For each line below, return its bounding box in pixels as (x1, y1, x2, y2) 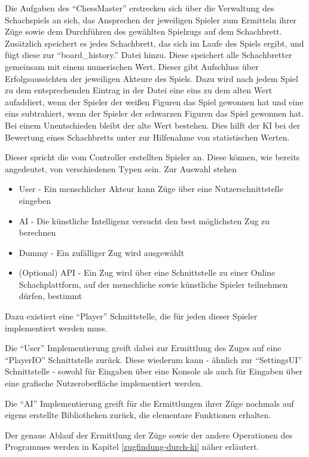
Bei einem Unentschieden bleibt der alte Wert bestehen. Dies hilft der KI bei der (5, 118, 301, 131)
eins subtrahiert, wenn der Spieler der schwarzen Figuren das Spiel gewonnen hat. (5, 107, 304, 120)
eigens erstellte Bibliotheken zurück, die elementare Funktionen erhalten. (5, 409, 271, 421)
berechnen (19, 226, 56, 239)
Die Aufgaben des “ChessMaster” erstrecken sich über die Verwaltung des (5, 2, 274, 14)
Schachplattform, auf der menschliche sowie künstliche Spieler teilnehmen (19, 278, 288, 290)
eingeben (19, 194, 51, 206)
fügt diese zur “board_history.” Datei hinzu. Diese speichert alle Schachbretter (5, 48, 292, 61)
